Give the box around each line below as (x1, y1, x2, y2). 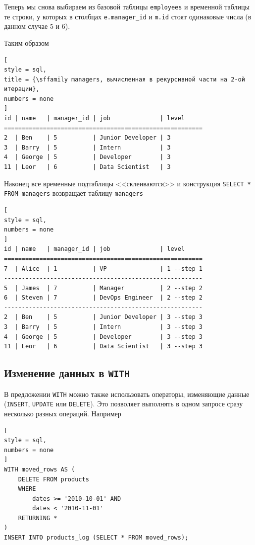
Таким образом (4, 37, 49, 48)
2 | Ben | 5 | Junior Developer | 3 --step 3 (4, 313, 203, 321)
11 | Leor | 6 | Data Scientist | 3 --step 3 (4, 343, 203, 350)
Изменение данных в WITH (4, 365, 130, 381)
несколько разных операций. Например (4, 408, 121, 418)
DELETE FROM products (18, 475, 89, 483)
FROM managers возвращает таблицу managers (4, 188, 143, 198)
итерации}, (4, 85, 40, 93)
